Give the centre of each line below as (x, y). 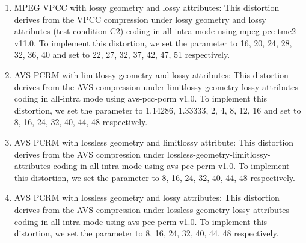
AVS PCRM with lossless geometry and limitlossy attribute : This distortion (154, 142)
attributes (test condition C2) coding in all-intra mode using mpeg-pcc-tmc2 (155, 31)
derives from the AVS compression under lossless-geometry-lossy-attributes (151, 209)
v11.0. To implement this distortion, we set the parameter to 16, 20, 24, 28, (153, 42)
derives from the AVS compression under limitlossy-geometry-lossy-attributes (156, 86)
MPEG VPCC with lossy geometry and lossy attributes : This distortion (147, 7)
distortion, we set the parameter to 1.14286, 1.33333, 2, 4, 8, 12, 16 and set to (158, 110)
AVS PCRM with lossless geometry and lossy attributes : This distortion (147, 198)
